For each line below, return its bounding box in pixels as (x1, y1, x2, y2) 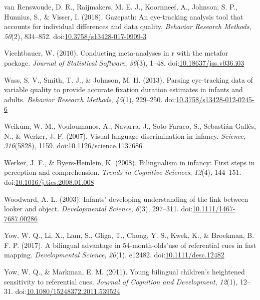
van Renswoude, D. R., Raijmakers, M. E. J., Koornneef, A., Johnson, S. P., (4, 2, 238, 12)
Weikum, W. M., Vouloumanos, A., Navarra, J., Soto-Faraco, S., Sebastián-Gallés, (4, 120, 256, 131)
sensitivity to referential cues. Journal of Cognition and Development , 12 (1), (4, 276, 238, 286)
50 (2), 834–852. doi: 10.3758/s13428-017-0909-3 (4, 31, 147, 41)
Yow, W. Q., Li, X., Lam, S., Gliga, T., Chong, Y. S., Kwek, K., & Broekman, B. (4, 230, 254, 240)
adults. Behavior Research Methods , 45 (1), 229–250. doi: (4, 94, 176, 104)
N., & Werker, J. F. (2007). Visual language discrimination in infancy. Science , (4, 130, 246, 141)
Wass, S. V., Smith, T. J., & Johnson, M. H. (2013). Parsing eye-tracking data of (4, 74, 253, 85)
